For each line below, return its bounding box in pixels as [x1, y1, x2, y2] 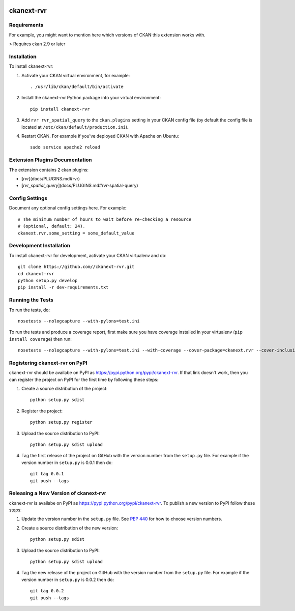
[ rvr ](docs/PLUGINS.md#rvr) [21, 175, 80, 181]
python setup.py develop [18, 278, 78, 283]
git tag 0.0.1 [30, 471, 64, 477]
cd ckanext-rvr [18, 271, 55, 276]
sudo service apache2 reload [30, 145, 100, 150]
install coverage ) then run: [9, 336, 72, 342]
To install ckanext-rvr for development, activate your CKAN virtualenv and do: [9, 252, 167, 258]
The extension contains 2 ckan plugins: [9, 167, 88, 173]
